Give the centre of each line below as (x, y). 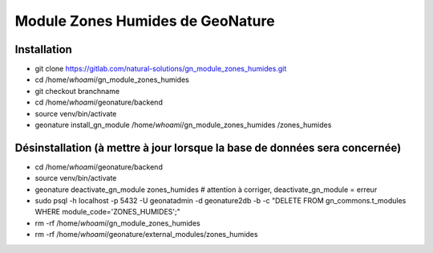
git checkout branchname (77, 91)
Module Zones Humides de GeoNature (145, 21)
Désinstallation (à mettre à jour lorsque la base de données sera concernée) (208, 147)
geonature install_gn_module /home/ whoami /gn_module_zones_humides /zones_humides (183, 125)
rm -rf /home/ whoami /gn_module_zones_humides (117, 223)
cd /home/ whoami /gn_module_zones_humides (112, 80)
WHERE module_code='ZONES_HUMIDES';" (107, 212)
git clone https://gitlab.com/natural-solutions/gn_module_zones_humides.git (161, 69)
